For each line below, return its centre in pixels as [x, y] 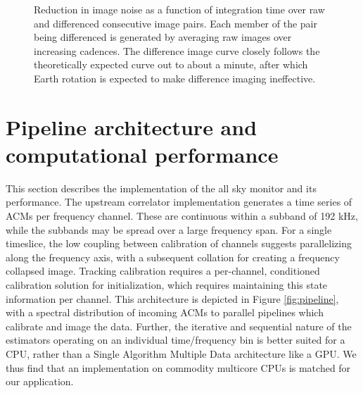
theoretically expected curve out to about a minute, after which [171, 64]
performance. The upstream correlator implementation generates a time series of [179, 202]
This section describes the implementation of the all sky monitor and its [161, 188]
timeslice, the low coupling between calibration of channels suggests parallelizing [179, 243]
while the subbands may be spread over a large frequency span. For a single [169, 229]
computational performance [142, 154]
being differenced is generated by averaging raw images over [163, 37]
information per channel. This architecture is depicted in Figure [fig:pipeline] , [172, 298]
